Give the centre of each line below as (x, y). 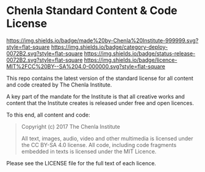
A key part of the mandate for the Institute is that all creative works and (95, 96)
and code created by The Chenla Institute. (59, 84)
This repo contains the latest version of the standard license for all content (100, 78)
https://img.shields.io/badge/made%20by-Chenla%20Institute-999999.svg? (103, 40)
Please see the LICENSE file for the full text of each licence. (81, 163)
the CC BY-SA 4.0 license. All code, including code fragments (99, 145)
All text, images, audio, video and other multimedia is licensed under (107, 138)
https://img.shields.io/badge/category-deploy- (109, 47)
